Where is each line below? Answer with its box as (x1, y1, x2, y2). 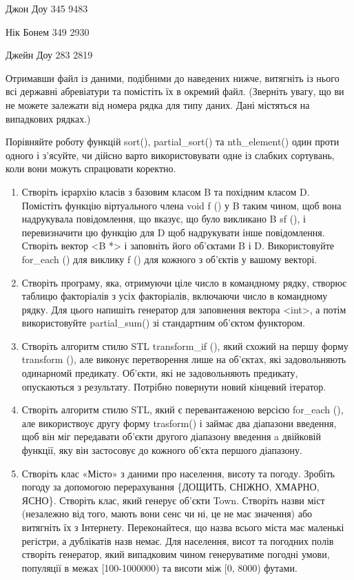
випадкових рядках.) (6, 111, 91, 125)
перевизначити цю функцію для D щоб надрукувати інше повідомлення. (21, 225, 325, 239)
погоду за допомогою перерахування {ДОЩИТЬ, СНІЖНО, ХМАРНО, (21, 479, 320, 494)
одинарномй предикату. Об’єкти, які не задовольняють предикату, (21, 366, 298, 380)
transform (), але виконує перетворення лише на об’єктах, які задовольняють (21, 352, 346, 366)
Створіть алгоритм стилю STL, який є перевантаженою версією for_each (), (21, 402, 344, 417)
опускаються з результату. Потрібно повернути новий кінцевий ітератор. (21, 379, 326, 393)
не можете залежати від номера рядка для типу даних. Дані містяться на (6, 97, 310, 112)
